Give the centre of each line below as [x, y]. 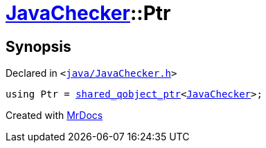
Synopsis [38, 46]
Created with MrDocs [54, 115]
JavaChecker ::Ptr [88, 13]
